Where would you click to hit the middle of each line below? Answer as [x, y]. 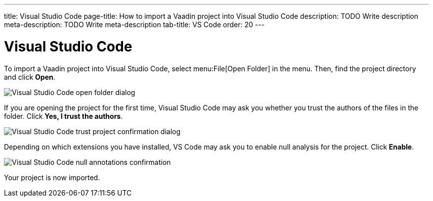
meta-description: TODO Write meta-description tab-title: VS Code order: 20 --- [134, 25]
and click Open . [30, 77]
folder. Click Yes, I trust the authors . [64, 116]
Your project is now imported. [52, 177]
